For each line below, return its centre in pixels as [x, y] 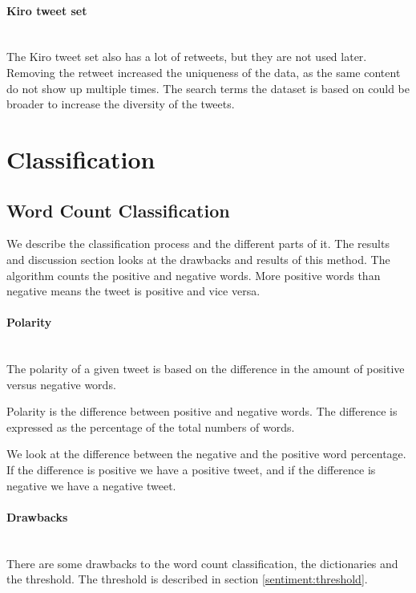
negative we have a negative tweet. [91, 485]
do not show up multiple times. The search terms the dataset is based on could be [208, 88]
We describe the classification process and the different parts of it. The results [198, 244]
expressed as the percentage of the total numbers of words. [151, 426]
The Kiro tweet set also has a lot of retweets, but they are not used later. [187, 57]
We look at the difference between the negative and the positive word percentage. [206, 454]
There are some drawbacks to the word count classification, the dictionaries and [202, 563]
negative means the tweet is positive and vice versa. [133, 291]
